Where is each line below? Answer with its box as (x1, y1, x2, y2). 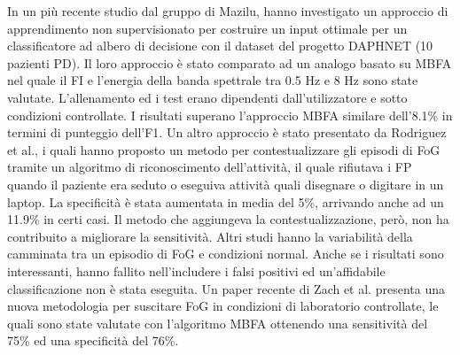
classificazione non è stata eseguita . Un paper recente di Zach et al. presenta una (7, 279, 445, 297)
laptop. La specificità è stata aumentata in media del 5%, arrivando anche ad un (7, 192, 444, 211)
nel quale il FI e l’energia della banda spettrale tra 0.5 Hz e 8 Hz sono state (7, 71, 418, 89)
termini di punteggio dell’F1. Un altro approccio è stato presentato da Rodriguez (7, 123, 447, 142)
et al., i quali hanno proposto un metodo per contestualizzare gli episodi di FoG (7, 140, 441, 158)
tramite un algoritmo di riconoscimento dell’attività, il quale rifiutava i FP (7, 158, 412, 176)
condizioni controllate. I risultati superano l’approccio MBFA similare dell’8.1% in (7, 105, 453, 124)
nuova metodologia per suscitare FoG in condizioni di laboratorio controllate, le (7, 297, 439, 315)
